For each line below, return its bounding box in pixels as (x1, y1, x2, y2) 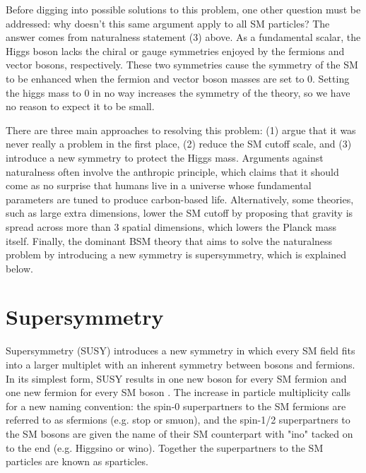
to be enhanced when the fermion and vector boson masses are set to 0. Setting (6, 71, 350, 85)
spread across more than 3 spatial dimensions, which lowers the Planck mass (6, 219, 337, 234)
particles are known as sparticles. (6, 454, 148, 469)
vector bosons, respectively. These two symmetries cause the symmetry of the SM (6, 57, 358, 72)
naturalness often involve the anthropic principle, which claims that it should (6, 164, 339, 179)
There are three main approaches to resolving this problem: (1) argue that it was (6, 122, 356, 137)
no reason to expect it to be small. (6, 99, 155, 114)
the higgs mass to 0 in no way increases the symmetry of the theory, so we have (6, 85, 350, 100)
